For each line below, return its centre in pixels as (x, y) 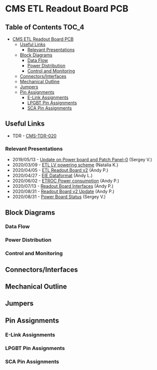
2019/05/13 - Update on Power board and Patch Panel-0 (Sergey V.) (82, 160)
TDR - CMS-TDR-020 (34, 136)
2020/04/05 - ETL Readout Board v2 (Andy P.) (60, 170)
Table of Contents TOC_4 (45, 27)
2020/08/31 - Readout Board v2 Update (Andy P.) (63, 191)
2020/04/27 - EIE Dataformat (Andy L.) (53, 176)
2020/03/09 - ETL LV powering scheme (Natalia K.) (65, 165)
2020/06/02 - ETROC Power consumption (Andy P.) (66, 181)
